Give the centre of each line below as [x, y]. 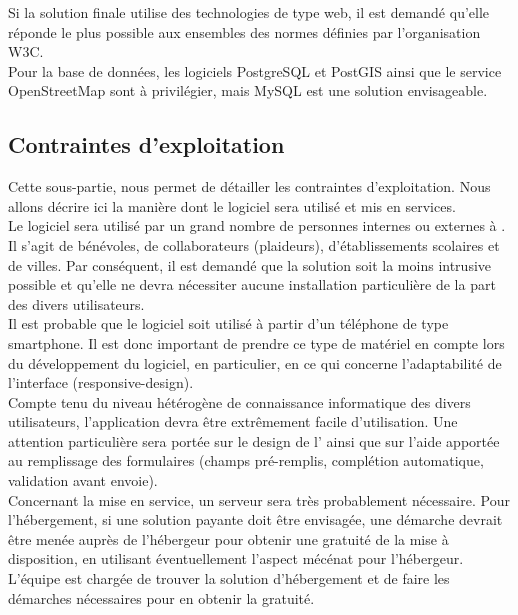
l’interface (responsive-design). [101, 382]
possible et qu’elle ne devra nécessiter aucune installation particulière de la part [252, 284]
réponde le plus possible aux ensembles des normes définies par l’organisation [244, 31]
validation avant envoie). [83, 480]
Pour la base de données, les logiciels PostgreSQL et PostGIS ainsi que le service [255, 70]
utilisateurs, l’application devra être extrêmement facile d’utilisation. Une [233, 421]
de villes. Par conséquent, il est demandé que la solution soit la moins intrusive [250, 264]
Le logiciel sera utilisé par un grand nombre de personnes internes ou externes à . [257, 225]
